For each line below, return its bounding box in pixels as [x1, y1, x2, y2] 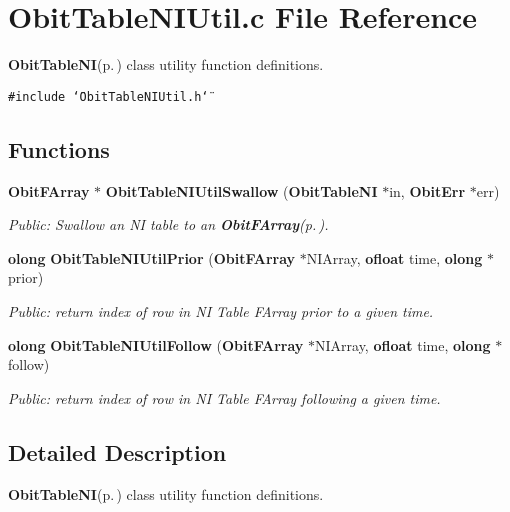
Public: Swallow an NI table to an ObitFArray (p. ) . [8, 214, 329, 235]
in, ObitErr [389, 180, 466, 201]
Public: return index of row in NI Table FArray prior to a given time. [8, 300, 434, 321]
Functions [8, 133, 110, 164]
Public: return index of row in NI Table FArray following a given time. [8, 387, 441, 408]
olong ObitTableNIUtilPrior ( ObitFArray [8, 247, 296, 268]
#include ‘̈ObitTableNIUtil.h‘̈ [8, 89, 209, 104]
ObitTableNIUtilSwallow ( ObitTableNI [105, 180, 378, 201]
